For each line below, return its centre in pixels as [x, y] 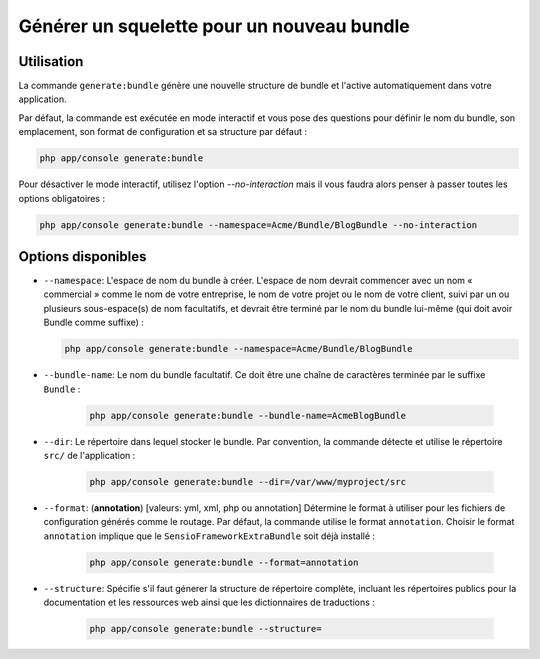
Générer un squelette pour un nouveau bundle [214, 26]
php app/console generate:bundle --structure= [205, 629]
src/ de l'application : [89, 455]
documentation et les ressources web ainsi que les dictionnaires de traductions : [209, 602]
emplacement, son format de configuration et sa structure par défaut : [162, 132]
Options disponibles [82, 256]
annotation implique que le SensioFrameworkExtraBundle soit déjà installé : [209, 536]
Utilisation [51, 61]
